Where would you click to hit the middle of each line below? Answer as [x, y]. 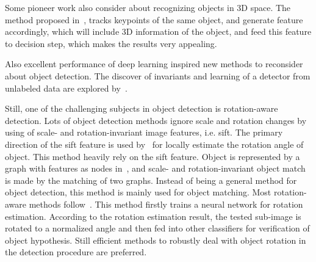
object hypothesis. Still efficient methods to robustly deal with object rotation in [156, 240]
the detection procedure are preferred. [76, 252]
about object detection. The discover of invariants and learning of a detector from [158, 75]
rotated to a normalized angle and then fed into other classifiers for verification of [157, 228]
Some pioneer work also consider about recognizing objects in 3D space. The [148, 7]
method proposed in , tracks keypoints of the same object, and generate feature [154, 19]
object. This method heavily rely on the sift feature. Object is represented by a [153, 156]
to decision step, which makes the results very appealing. [111, 43]
